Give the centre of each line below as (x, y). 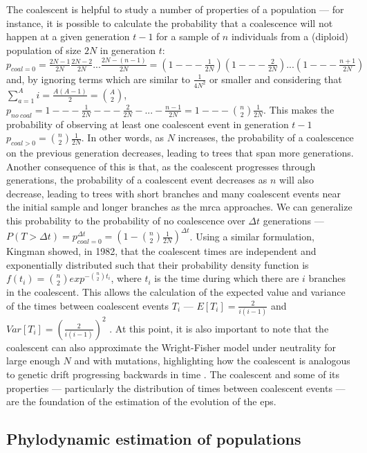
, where (126, 278)
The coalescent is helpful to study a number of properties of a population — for (175, 9)
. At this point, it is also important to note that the (219, 328)
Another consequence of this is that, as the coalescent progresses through (161, 166)
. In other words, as (123, 137)
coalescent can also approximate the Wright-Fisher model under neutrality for (171, 347)
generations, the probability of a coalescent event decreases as (137, 180)
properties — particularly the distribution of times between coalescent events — (176, 388)
